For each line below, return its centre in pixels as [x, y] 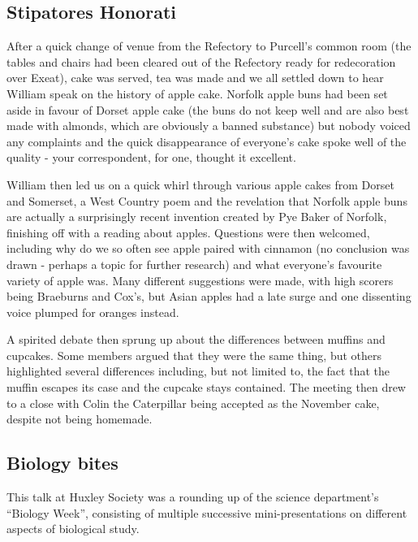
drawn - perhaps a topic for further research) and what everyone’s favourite [194, 264]
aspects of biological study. [73, 529]
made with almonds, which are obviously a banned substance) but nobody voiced [209, 126]
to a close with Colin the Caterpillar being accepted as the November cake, [193, 403]
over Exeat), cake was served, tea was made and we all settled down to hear [195, 78]
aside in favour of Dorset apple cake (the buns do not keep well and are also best [208, 109]
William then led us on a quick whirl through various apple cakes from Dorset [200, 184]
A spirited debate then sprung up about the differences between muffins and [196, 339]
